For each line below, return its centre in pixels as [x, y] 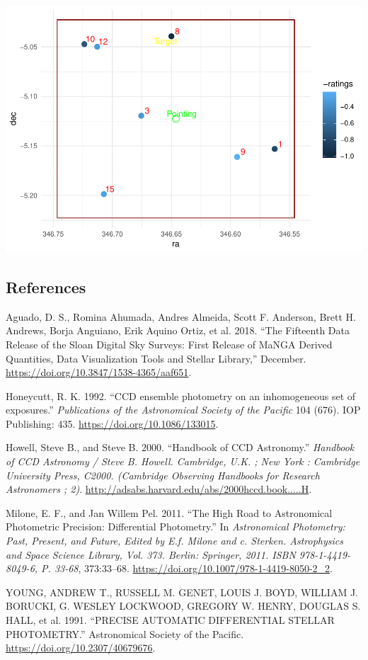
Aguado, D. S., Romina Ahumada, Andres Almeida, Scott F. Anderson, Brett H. [181, 316]
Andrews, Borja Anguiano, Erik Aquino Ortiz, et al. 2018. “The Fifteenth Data [178, 330]
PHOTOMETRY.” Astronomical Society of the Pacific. [125, 633]
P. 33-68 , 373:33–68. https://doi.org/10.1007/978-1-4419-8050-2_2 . [187, 568]
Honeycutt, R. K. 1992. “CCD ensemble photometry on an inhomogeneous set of [181, 396]
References [46, 286]
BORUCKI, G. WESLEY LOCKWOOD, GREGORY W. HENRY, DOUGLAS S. [183, 606]
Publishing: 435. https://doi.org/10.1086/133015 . [112, 423]
